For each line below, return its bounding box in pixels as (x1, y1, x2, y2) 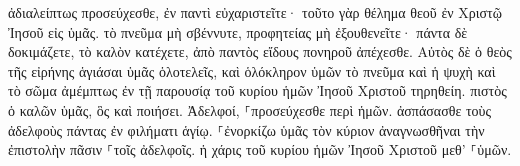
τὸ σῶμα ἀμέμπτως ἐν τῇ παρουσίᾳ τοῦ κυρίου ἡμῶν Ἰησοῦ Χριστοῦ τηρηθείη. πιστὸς (8, 80, 507, 101)
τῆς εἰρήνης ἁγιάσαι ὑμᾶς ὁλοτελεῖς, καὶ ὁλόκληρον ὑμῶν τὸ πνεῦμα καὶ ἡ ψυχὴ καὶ (8, 60, 496, 81)
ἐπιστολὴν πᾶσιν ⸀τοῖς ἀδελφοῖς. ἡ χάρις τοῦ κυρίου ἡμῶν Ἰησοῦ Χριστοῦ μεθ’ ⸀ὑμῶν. (8, 139, 512, 160)
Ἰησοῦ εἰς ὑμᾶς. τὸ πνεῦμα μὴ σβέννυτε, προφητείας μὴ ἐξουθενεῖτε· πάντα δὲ (8, 21, 468, 42)
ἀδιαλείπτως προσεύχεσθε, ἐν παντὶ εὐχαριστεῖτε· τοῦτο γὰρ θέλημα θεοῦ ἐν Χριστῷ (8, 2, 502, 22)
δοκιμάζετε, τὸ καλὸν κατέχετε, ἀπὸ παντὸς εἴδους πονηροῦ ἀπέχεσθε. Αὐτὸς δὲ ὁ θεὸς (8, 41, 512, 62)
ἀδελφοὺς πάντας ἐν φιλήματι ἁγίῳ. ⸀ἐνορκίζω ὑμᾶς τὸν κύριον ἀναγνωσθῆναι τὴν (8, 119, 485, 140)
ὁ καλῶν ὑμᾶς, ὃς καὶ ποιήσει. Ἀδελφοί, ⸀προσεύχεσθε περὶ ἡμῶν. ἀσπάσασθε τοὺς (8, 99, 492, 120)
